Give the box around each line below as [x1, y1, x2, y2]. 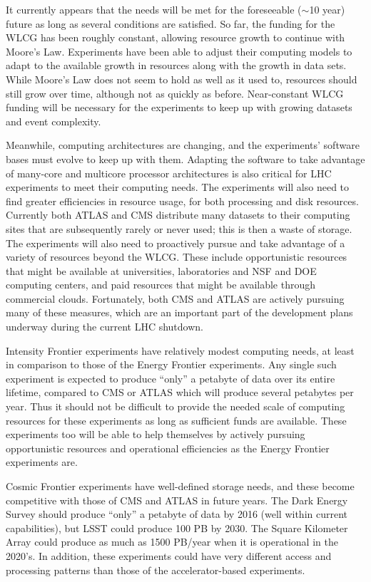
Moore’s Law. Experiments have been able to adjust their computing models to [6, 43, 352, 58]
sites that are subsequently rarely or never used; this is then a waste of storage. [6, 221, 352, 236]
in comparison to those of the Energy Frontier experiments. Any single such [6, 357, 337, 372]
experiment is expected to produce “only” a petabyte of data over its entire [6, 370, 335, 385]
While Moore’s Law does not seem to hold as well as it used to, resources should [6, 71, 357, 86]
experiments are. [6, 454, 78, 469]
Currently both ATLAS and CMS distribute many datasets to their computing [6, 207, 350, 222]
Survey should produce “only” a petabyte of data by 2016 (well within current [6, 506, 347, 521]
